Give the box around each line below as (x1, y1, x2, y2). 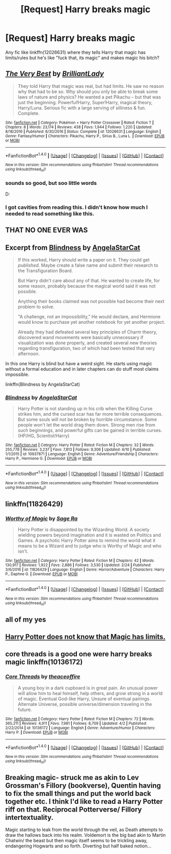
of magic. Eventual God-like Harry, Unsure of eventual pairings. (17, 696, 151, 702)
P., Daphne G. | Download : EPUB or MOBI (5, 572, 78, 577)
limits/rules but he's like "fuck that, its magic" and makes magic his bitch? (5, 55, 160, 61)
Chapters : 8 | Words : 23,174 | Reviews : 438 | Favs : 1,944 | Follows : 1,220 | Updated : (5, 124, 153, 130)
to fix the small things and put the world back (5, 789, 152, 798)
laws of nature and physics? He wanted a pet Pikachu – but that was (17, 93, 161, 100)
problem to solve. (17, 304, 54, 310)
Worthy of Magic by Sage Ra (5, 515, 78, 522)
